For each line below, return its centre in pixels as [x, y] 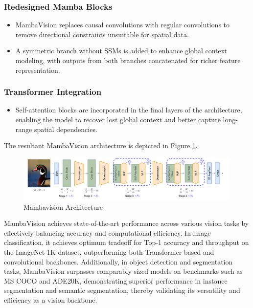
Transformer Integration [53, 92]
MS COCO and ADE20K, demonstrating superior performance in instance [116, 280]
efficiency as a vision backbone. [51, 300]
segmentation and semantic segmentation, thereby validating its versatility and [122, 290]
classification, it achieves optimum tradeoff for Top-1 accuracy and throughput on [126, 242]
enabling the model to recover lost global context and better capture [118, 119]
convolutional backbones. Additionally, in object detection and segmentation [118, 261]
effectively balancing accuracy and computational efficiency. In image [107, 232]
